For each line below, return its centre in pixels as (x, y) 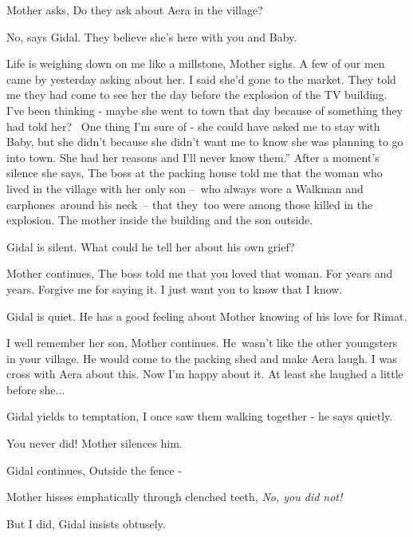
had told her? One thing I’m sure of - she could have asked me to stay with (193, 126)
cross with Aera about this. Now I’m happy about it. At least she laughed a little (205, 374)
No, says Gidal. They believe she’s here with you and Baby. (152, 36)
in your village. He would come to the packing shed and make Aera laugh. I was (202, 358)
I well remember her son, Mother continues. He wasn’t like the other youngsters (202, 343)
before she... (36, 389)
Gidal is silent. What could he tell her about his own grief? (151, 246)
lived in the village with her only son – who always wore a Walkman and (185, 188)
